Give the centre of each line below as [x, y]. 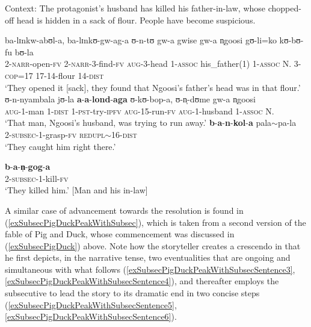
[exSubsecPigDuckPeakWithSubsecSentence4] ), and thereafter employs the [142, 281]
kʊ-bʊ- [291, 40]
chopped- [285, 8]
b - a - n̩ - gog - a [28, 167]
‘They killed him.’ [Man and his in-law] [76, 190]
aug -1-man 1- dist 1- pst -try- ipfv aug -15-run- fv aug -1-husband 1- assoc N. [140, 111]
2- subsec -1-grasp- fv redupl [55, 134]
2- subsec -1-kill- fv [37, 178]
